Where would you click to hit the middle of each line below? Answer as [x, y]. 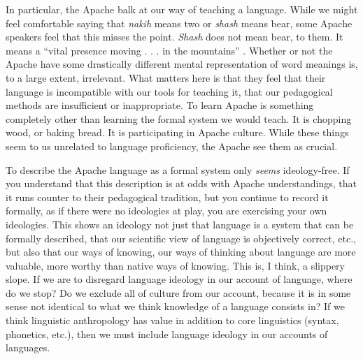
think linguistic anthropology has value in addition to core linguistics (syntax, [172, 320]
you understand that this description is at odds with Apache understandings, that [181, 183]
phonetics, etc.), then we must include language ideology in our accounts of [167, 334]
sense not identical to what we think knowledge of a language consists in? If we [175, 306]
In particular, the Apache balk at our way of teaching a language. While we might [182, 9]
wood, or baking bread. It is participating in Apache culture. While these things [177, 132]
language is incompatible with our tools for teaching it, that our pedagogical [169, 91]
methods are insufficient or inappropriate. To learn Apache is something [160, 105]
